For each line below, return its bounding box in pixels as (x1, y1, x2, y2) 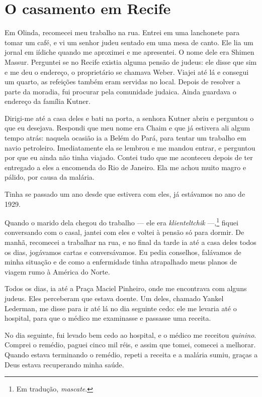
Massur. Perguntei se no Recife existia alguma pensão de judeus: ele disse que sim (5, 56, 257, 67)
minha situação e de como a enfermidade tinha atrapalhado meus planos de (5, 256, 237, 267)
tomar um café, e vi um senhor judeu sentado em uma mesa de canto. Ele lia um (5, 37, 253, 47)
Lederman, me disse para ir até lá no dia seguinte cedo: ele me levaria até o (5, 303, 237, 313)
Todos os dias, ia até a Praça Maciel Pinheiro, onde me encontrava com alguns (5, 283, 247, 294)
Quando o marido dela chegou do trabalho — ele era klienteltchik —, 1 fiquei (5, 216, 238, 227)
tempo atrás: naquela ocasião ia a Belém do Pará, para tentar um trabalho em (5, 133, 246, 143)
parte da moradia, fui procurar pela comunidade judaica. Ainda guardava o (5, 86, 236, 96)
